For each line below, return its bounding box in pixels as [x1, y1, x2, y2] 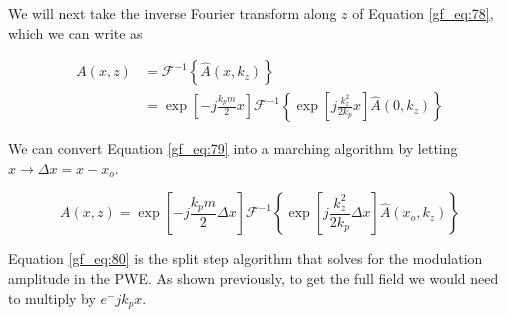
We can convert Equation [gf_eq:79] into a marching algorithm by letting [8, 138, 458, 159]
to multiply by [8, 287, 96, 308]
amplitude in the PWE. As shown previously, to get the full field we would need [8, 268, 499, 289]
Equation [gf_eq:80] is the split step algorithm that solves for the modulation [8, 248, 483, 269]
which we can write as [8, 22, 143, 43]
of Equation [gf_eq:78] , [352, 3, 494, 23]
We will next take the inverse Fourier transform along [8, 3, 337, 23]
